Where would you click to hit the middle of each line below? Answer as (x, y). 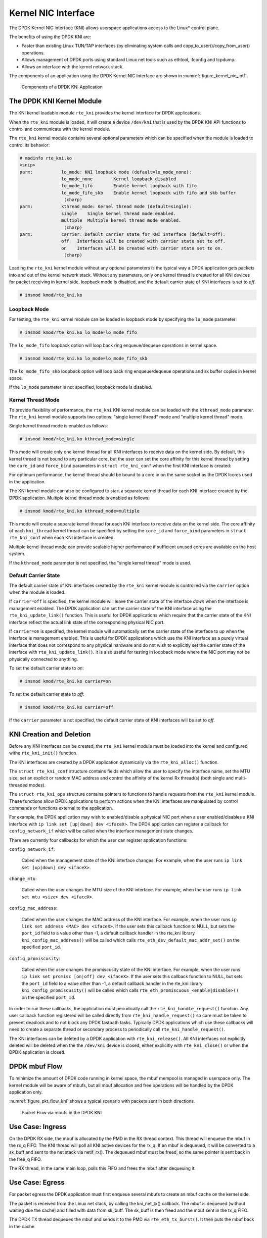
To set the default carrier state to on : (46, 668)
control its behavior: (29, 145)
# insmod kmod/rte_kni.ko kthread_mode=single (77, 439)
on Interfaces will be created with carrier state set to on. (142, 248)
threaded (19, 785)
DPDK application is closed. (37, 1052)
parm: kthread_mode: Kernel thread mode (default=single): (106, 206)
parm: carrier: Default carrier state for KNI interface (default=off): (123, 234)
